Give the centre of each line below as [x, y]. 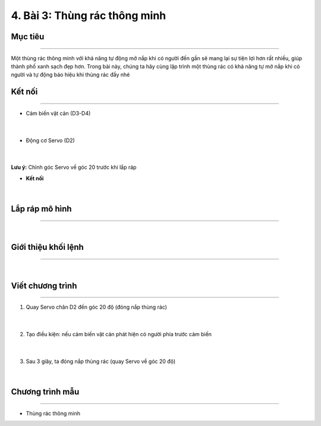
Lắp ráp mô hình [41, 209]
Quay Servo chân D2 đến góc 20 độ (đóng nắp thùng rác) [97, 307]
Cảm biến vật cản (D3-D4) [58, 113]
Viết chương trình [44, 286]
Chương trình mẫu [45, 392]
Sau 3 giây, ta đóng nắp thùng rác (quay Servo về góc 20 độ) [101, 361]
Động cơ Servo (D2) [51, 140]
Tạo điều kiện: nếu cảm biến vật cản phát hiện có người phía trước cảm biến [119, 334]
